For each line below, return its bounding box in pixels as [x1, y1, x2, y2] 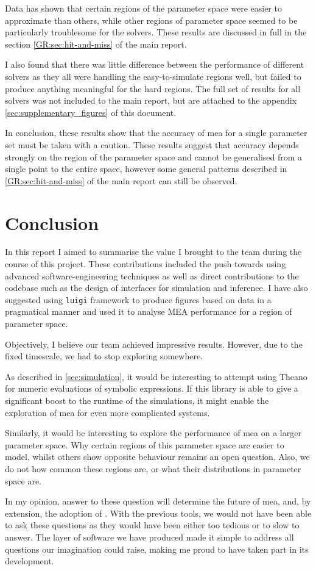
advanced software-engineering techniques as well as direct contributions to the [5, 269, 299, 282]
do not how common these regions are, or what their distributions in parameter [5, 462, 301, 475]
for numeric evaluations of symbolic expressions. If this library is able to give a [5, 382, 298, 395]
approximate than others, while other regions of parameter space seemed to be [5, 13, 298, 26]
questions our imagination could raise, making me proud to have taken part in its [5, 542, 309, 555]
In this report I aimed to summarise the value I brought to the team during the [5, 245, 302, 258]
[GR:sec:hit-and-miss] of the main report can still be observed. [5, 174, 237, 187]
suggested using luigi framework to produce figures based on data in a [5, 293, 272, 306]
